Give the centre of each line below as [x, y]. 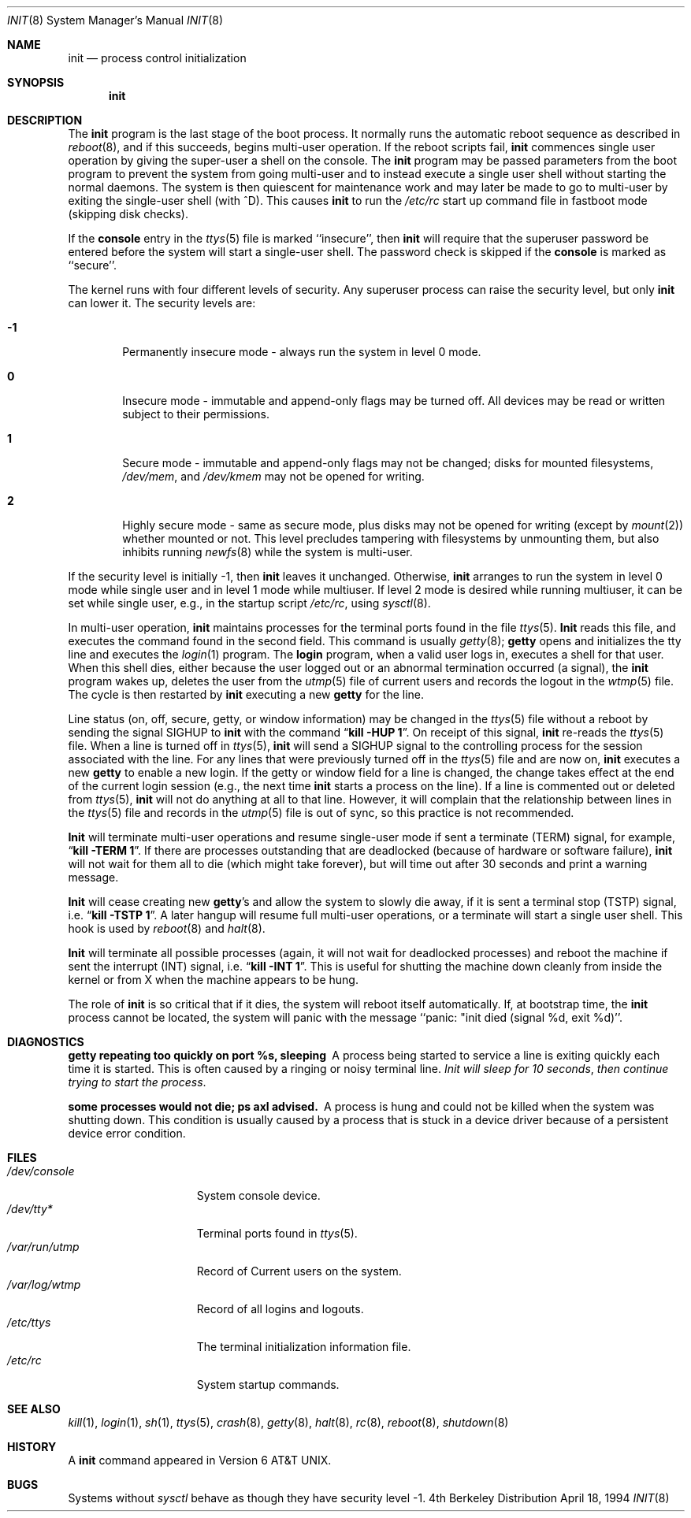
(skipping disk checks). [128, 214]
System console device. [258, 1195]
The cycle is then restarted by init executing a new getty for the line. [246, 694]
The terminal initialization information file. [304, 1347]
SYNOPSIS [36, 82]
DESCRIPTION [45, 120]
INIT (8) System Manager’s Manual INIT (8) [115, 20]
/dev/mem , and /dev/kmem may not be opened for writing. [273, 476]
